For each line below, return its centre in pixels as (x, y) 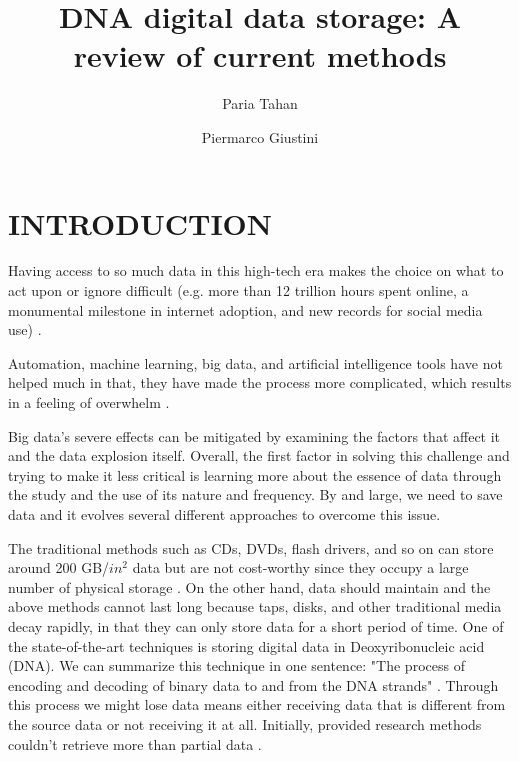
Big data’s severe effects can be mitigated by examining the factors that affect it (254, 435)
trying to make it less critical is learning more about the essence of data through (255, 474)
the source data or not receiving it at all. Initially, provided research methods (245, 723)
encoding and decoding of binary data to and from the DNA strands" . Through (253, 684)
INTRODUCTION (140, 222)
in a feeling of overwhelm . (89, 402)
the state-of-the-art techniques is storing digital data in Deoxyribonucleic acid (246, 645)
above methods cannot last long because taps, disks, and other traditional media (255, 606)
